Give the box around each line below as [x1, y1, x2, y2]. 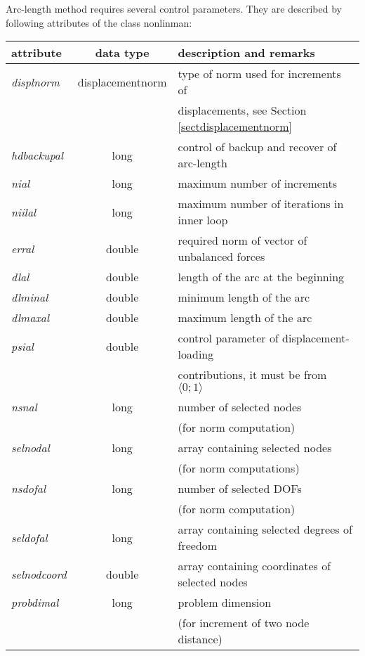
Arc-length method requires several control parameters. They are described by [6, 1, 342, 15]
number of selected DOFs [178, 480, 302, 497]
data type [95, 44, 150, 61]
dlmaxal [11, 309, 50, 326]
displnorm [11, 73, 60, 90]
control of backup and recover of [178, 139, 337, 155]
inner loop [178, 212, 228, 229]
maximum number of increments [178, 175, 337, 192]
